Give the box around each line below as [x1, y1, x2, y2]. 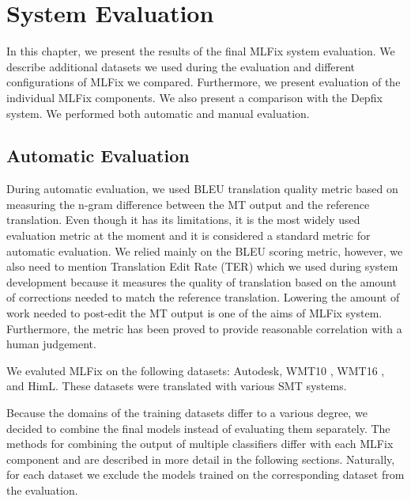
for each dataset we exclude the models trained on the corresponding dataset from [6, 466, 405, 483]
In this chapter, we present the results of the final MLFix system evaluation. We [6, 43, 395, 59]
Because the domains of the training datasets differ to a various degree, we [6, 404, 368, 421]
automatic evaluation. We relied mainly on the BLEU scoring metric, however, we [6, 242, 403, 259]
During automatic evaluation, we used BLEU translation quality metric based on [6, 180, 398, 197]
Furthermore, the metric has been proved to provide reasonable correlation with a [6, 320, 402, 336]
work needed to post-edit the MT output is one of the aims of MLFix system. [6, 305, 383, 321]
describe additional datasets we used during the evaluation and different [6, 58, 356, 74]
